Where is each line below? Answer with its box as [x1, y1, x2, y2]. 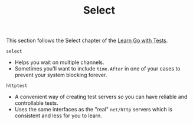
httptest [6, 83, 28, 89]
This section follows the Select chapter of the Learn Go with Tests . [6, 37, 168, 44]
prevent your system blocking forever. [14, 72, 107, 79]
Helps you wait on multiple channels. [14, 59, 104, 66]
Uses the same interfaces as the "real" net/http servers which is [14, 106, 173, 113]
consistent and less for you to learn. [14, 112, 102, 119]
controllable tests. [14, 100, 59, 107]
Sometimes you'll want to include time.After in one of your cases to [14, 65, 181, 72]
